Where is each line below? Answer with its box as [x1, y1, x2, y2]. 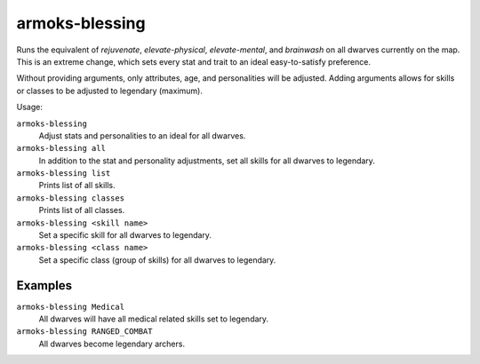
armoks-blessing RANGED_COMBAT [16, 327, 153, 336]
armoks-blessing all [16, 143, 107, 154]
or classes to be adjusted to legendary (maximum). [16, 85, 204, 96]
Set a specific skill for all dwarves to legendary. [38, 230, 212, 241]
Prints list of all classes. [38, 205, 125, 216]
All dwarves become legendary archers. [38, 338, 186, 349]
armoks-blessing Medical [16, 302, 124, 312]
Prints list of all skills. [38, 180, 116, 191]
